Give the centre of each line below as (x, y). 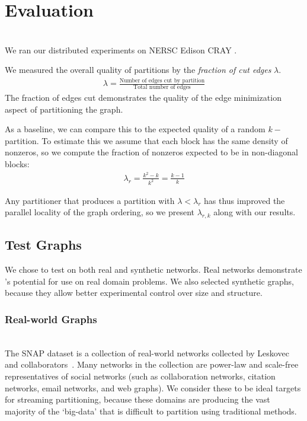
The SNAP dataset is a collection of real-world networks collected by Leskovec (147, 353)
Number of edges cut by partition (162, 80)
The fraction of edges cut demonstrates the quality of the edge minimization (143, 98)
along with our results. (255, 212)
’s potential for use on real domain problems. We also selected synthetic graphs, (149, 281)
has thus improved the (244, 200)
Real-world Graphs (51, 319)
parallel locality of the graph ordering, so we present (100, 212)
